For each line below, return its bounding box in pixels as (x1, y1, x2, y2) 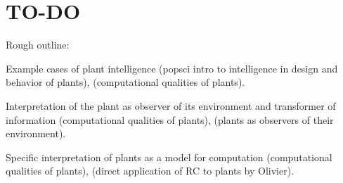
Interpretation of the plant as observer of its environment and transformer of (6, 98, 336, 113)
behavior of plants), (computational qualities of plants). (6, 75, 245, 89)
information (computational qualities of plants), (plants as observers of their (6, 112, 334, 127)
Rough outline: (6, 37, 70, 52)
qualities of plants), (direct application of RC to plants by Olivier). (6, 163, 295, 178)
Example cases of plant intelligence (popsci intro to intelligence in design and (6, 61, 338, 75)
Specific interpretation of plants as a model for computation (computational (6, 149, 332, 164)
